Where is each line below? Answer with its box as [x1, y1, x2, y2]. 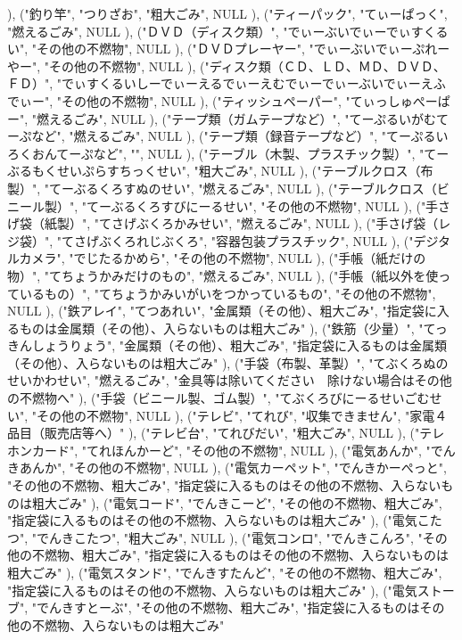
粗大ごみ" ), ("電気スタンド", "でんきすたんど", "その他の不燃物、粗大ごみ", [7, 563, 442, 581]
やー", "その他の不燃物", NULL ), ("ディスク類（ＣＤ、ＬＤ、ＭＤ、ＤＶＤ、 [7, 56, 446, 75]
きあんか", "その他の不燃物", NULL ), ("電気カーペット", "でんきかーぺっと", [7, 458, 447, 477]
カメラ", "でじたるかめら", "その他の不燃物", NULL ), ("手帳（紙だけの [19, 249, 426, 267]
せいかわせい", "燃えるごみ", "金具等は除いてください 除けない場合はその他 [7, 371, 452, 390]
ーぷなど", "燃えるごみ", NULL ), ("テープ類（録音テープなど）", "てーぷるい [7, 127, 449, 145]
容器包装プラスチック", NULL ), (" [216, 231, 414, 250]
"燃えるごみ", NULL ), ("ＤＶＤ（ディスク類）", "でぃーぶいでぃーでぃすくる [7, 21, 449, 40]
